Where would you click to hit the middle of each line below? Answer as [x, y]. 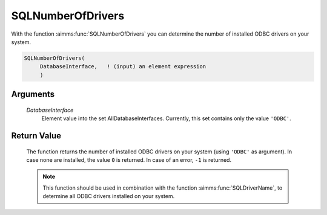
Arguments [33, 95]
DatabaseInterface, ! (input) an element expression [123, 67]
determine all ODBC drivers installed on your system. [109, 196]
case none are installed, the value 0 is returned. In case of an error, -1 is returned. [129, 159]
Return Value [36, 136]
